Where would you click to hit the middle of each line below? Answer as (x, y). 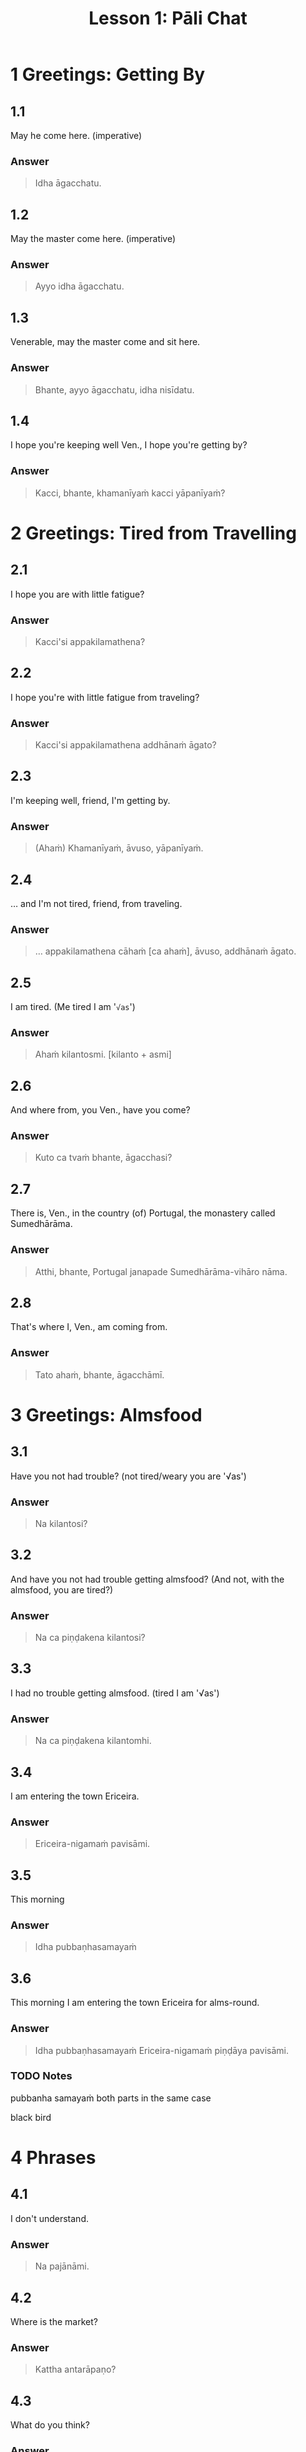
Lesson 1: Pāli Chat (168, 18)
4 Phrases (53, 2158)
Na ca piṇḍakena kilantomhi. (93, 1741)
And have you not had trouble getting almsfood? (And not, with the (147, 1579)
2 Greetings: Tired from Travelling (153, 533)
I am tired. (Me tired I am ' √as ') (73, 1007)
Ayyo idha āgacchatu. (79, 286)
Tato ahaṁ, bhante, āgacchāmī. (99, 1374)
